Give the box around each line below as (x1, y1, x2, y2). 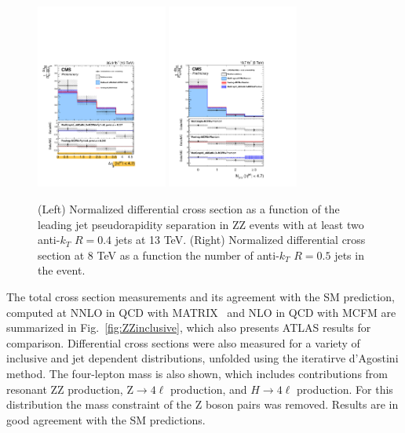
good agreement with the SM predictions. (6, 411, 206, 428)
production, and (170, 380, 247, 397)
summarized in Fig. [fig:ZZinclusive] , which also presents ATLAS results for (6, 319, 371, 336)
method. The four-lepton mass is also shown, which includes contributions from (6, 365, 388, 381)
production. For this (296, 380, 393, 397)
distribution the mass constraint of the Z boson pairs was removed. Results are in (6, 396, 399, 413)
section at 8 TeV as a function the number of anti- (38, 246, 279, 263)
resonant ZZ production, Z (6, 380, 133, 397)
